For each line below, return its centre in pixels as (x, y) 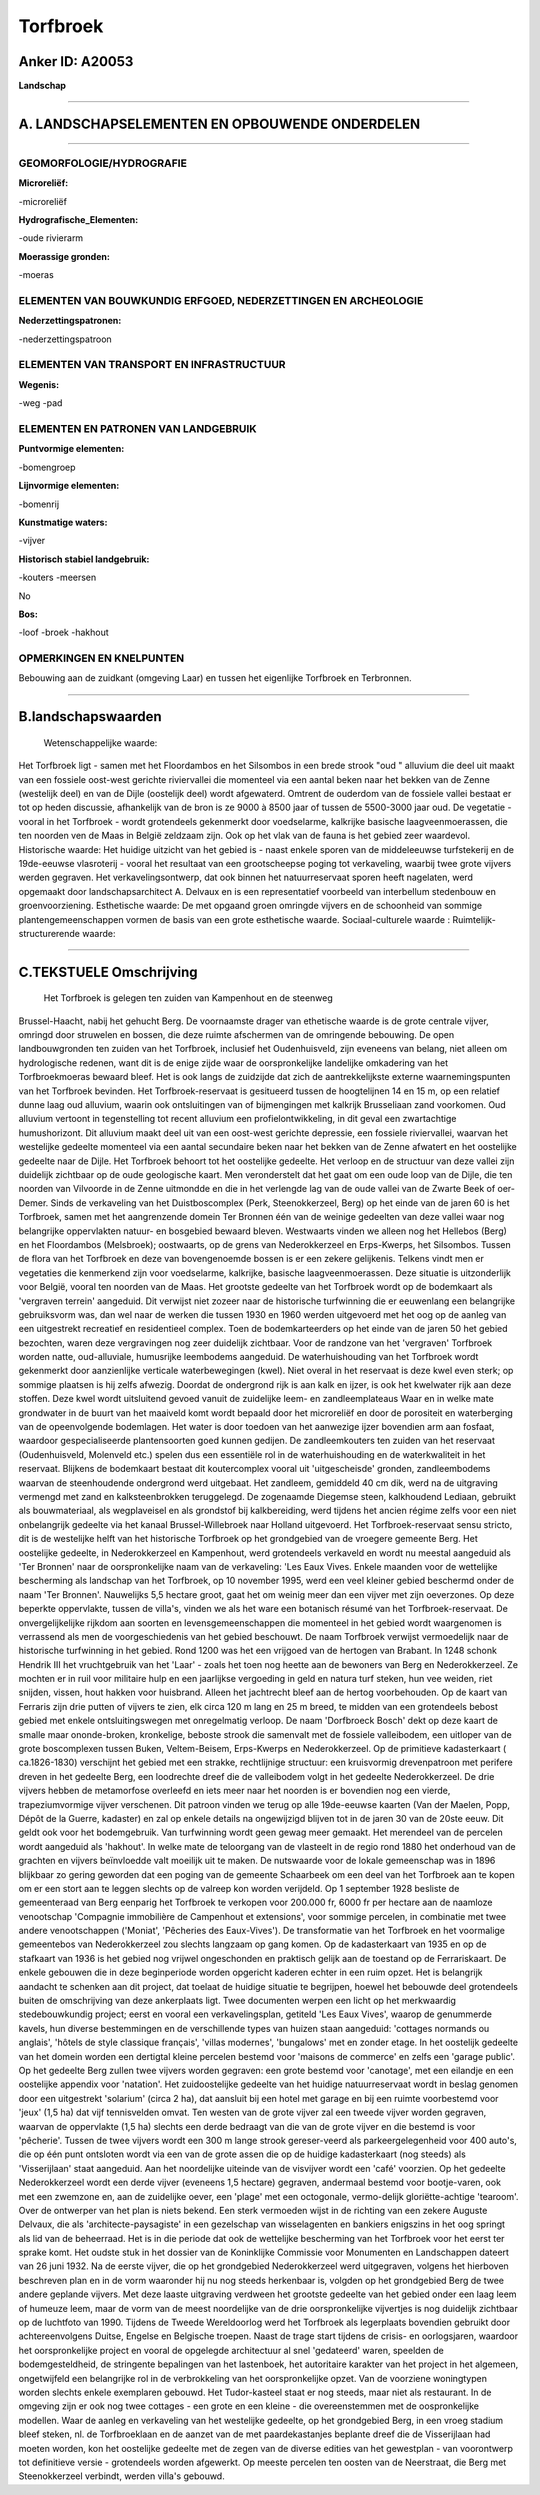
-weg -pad (40, 403)
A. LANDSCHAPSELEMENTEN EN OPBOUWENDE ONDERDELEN (219, 123)
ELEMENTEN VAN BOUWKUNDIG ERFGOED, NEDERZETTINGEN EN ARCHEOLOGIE (221, 300)
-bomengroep (47, 467)
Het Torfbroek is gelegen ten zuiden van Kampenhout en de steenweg (188, 998)
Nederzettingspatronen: (70, 321)
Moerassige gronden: (64, 256)
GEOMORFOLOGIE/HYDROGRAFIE (102, 163)
